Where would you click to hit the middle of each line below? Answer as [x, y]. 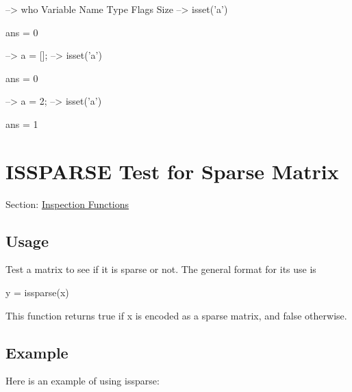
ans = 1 [22, 123]
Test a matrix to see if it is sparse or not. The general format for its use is [161, 269]
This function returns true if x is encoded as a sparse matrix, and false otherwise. [176, 315]
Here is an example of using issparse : [83, 381]
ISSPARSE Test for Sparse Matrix [172, 171]
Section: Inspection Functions [67, 204]
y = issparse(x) [37, 292]
